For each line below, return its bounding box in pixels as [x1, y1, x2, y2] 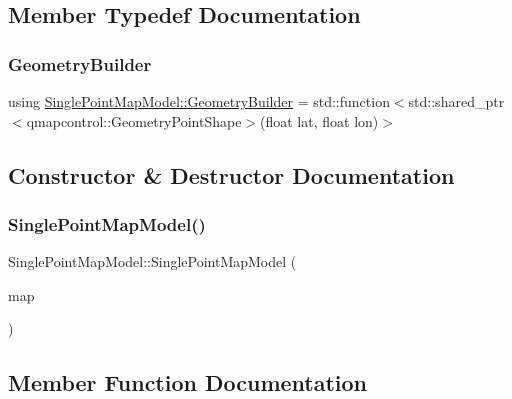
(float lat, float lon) [260, 110, 379, 131]
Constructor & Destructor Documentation [8, 159, 455, 190]
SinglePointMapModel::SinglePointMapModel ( [8, 251, 297, 272]
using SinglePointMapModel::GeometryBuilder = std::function [8, 91, 390, 111]
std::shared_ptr [408, 91, 505, 111]
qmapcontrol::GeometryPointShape [26, 110, 242, 131]
